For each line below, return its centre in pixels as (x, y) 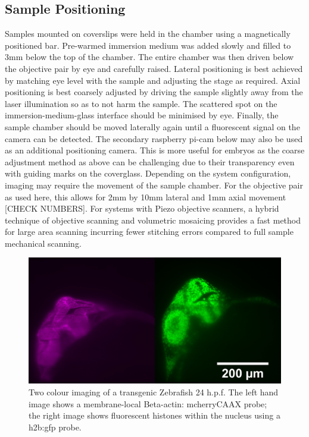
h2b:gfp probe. (55, 427)
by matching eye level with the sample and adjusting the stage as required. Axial (153, 80)
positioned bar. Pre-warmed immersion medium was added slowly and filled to (148, 45)
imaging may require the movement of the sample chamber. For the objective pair (154, 185)
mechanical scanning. (43, 243)
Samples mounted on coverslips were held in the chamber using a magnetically (148, 34)
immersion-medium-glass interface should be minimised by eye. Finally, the (142, 115)
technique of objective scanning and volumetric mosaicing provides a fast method (153, 220)
